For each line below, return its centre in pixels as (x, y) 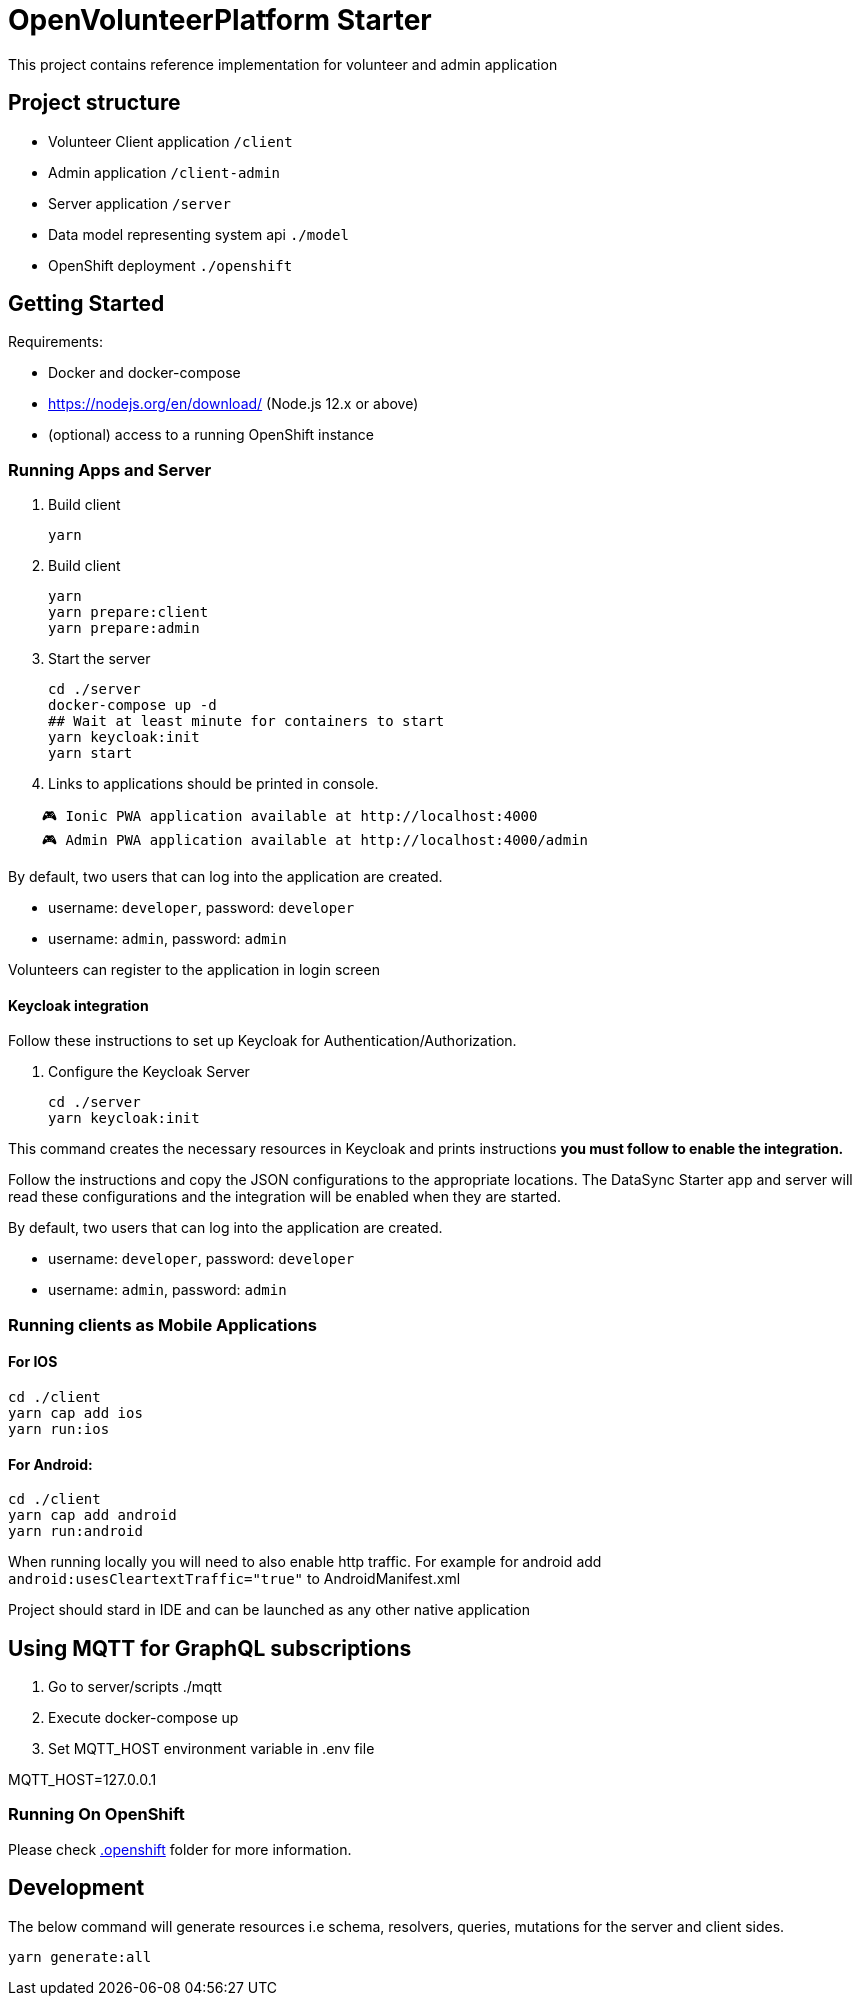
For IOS (33, 1362)
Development (76, 1888)
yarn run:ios (59, 1429)
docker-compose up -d (132, 705)
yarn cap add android (92, 1515)
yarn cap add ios (75, 1413)
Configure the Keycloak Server (149, 1072)
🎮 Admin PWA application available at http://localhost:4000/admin (314, 840)
